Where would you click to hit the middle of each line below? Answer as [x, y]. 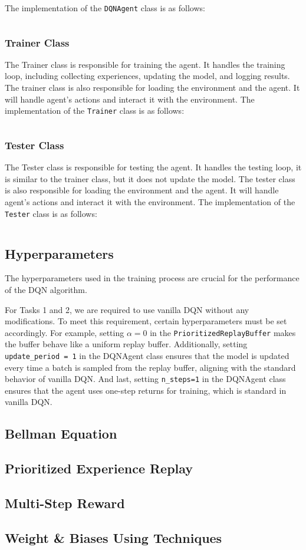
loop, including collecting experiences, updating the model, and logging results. [147, 76]
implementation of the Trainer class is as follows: [95, 111]
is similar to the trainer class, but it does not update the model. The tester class [150, 178]
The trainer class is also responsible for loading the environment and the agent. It [152, 88]
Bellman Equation [61, 434]
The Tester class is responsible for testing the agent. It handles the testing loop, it [153, 167]
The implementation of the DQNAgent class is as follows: [105, 8]
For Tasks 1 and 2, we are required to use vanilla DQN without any [127, 309]
